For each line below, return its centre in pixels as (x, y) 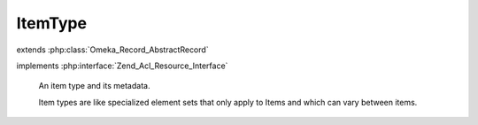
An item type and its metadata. (94, 86)
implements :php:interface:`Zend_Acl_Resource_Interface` (122, 66)
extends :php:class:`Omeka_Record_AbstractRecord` (112, 50)
